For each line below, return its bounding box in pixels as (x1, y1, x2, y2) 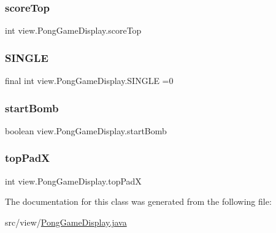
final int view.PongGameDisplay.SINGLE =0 (5, 74, 174, 87)
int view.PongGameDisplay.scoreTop (5, 24, 142, 37)
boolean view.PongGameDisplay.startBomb (5, 124, 167, 137)
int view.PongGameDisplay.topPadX (5, 174, 142, 187)
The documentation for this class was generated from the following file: (5, 195, 272, 208)
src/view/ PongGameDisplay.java (5, 215, 127, 228)
